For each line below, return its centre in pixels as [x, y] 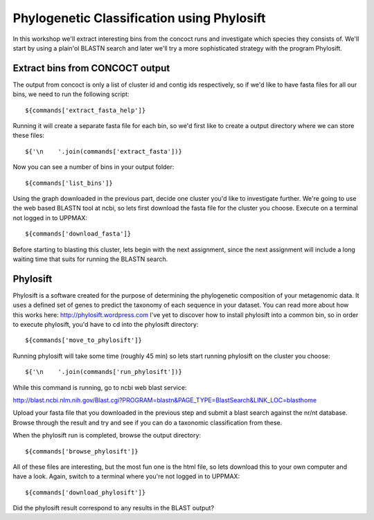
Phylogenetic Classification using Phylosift [139, 18]
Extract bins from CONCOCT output [91, 68]
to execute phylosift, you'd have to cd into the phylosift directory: [106, 324]
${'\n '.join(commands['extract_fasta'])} [104, 151]
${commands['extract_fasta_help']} [86, 110]
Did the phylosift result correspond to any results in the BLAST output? [114, 508]
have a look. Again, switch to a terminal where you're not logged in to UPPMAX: [126, 476]
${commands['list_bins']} [69, 183]
